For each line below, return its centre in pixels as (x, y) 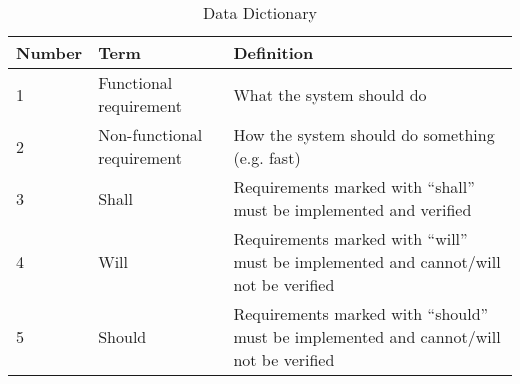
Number (49, 52)
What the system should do (330, 94)
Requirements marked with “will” (350, 238)
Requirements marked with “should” (361, 313)
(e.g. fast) (267, 157)
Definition (273, 52)
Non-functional (150, 134)
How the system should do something (364, 134)
